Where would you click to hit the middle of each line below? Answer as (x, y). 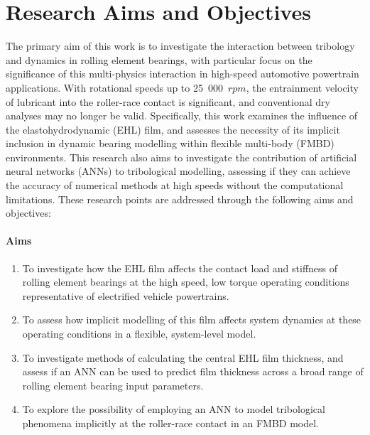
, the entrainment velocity (302, 87)
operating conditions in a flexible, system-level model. (139, 334)
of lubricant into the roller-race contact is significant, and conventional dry (168, 101)
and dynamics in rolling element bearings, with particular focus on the (159, 59)
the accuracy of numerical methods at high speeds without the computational (175, 185)
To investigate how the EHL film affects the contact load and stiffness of (180, 268)
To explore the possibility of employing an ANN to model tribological (174, 409)
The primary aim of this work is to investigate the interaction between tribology (180, 46)
